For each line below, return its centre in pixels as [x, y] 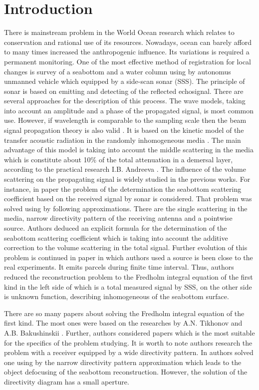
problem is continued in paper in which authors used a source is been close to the [129, 257]
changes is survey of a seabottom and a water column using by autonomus [118, 71]
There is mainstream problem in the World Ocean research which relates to [119, 32]
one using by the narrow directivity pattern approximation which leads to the [123, 362]
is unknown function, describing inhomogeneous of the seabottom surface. [117, 296]
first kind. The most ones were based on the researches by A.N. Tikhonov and [123, 323]
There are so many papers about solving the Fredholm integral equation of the [124, 313]
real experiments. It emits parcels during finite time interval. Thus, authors [119, 267]
